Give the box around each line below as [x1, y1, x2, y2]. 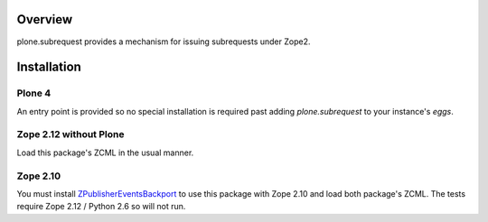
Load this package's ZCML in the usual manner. [16, 147, 194, 158]
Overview [16, 12, 73, 27]
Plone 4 [16, 87, 52, 99]
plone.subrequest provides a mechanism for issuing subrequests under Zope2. [16, 36, 311, 47]
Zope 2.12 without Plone [16, 128, 125, 141]
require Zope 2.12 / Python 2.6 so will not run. [16, 201, 186, 212]
